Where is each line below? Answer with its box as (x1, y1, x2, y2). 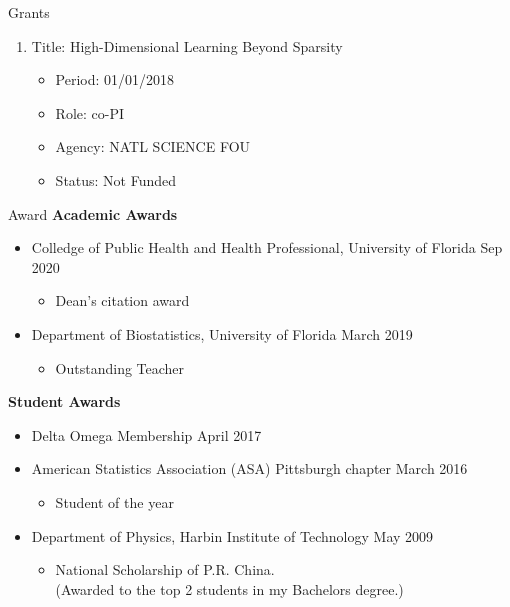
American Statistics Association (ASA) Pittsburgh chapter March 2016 (31, 458, 468, 479)
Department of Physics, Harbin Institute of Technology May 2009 (31, 525, 434, 546)
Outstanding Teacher (55, 357, 185, 378)
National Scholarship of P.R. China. (55, 559, 275, 580)
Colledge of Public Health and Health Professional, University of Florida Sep (31, 237, 503, 258)
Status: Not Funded (55, 169, 177, 190)
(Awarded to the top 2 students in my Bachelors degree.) (55, 578, 404, 599)
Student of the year (55, 491, 174, 512)
